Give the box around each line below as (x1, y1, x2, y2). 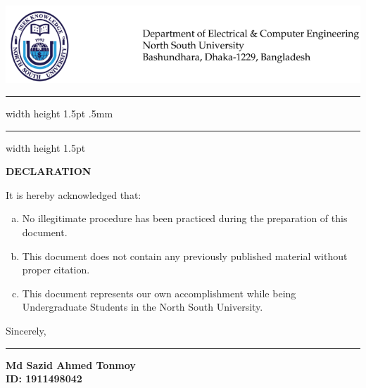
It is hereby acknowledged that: (6, 187, 141, 202)
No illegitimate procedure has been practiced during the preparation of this (22, 211, 348, 226)
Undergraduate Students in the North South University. (22, 299, 263, 314)
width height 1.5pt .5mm (6, 106, 113, 121)
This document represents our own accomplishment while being (22, 285, 296, 300)
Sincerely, (6, 323, 46, 337)
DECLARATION (6, 164, 91, 179)
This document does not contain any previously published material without (22, 248, 348, 263)
